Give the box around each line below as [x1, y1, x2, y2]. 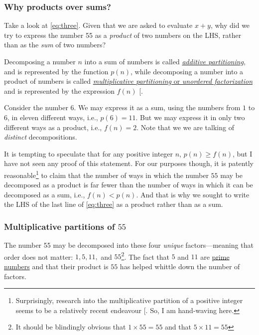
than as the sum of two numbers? [4, 39, 106, 50]
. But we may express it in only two [135, 112, 245, 122]
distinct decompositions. [4, 132, 77, 142]
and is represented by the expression [4, 85, 115, 96]
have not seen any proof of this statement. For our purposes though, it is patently [4, 158, 254, 168]
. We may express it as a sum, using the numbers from [74, 102, 241, 113]
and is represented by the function [4, 66, 109, 76]
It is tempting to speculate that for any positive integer [4, 148, 173, 159]
